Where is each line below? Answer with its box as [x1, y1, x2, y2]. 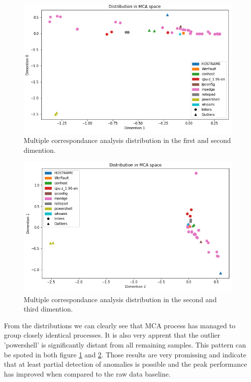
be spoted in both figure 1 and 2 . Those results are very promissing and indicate [4, 349, 247, 359]
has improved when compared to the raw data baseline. [4, 368, 171, 379]
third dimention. [24, 304, 73, 314]
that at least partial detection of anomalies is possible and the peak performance [4, 359, 247, 369]
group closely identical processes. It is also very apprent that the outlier [4, 330, 220, 340]
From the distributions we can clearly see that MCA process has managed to [4, 320, 236, 330]
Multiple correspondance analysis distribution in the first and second [24, 135, 231, 145]
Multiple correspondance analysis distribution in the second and [24, 294, 217, 304]
